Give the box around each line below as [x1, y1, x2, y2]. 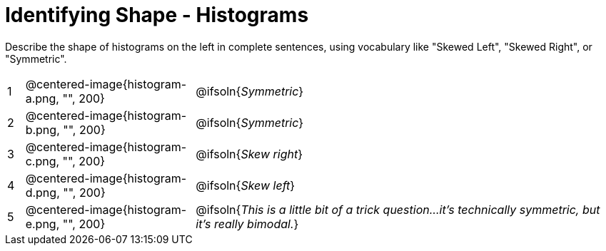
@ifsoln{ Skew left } [196, 178, 296, 193]
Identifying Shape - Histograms [5, 3, 309, 27]
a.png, [25, 91, 59, 106]
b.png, [25, 122, 60, 137]
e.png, [25, 216, 60, 231]
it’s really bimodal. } [196, 216, 299, 231]
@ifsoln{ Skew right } [196, 146, 303, 161]
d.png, [25, 185, 60, 200]
